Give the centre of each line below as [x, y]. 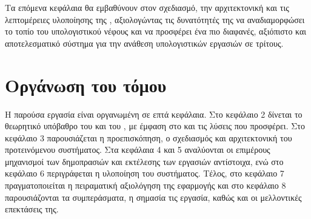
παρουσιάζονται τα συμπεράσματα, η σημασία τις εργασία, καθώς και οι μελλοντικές [153, 197]
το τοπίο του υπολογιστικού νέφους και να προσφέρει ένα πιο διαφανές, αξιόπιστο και [156, 31]
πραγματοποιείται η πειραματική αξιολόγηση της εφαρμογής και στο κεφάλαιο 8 [145, 185]
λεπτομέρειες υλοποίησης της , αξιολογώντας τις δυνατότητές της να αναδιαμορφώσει [155, 19]
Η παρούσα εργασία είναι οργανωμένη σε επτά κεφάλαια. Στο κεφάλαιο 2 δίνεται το [154, 114]
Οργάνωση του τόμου [86, 85]
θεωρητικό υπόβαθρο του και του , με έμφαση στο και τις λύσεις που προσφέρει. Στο [155, 126]
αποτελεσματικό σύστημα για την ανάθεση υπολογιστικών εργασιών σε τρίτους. [144, 43]
